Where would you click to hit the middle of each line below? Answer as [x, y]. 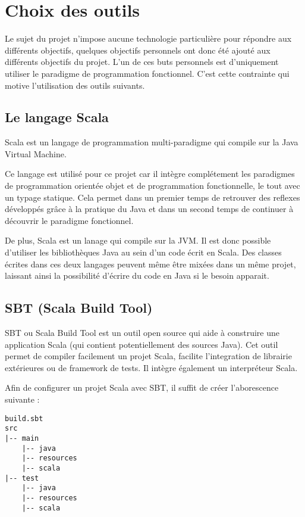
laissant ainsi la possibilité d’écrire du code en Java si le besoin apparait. [137, 275]
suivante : [22, 399]
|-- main [22, 438]
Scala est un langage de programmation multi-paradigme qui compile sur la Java [152, 142]
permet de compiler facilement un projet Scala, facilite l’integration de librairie [148, 356]
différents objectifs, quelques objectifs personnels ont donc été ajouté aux [138, 50]
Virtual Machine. [36, 153]
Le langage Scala [57, 117]
